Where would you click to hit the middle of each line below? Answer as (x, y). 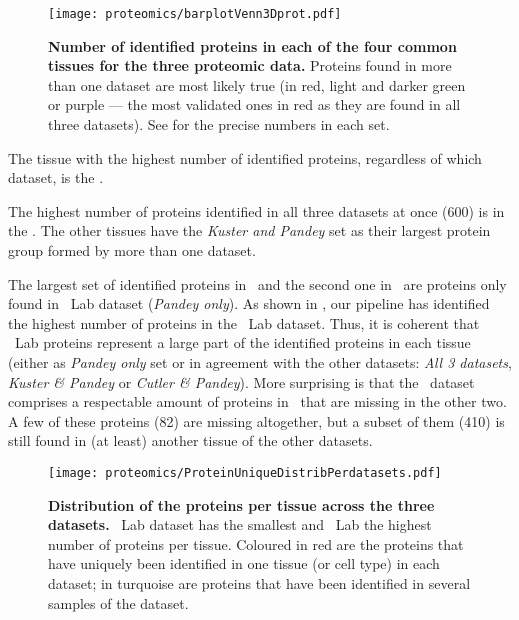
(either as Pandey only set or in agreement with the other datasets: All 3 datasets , (260, 361)
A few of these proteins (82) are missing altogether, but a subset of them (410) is (256, 420)
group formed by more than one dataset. (132, 250)
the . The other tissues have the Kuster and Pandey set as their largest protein (249, 230)
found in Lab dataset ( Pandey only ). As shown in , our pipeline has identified (249, 303)
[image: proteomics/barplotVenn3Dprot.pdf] (195, 14)
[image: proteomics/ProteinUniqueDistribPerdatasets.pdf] (245, 472)
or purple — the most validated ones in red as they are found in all (254, 104)
